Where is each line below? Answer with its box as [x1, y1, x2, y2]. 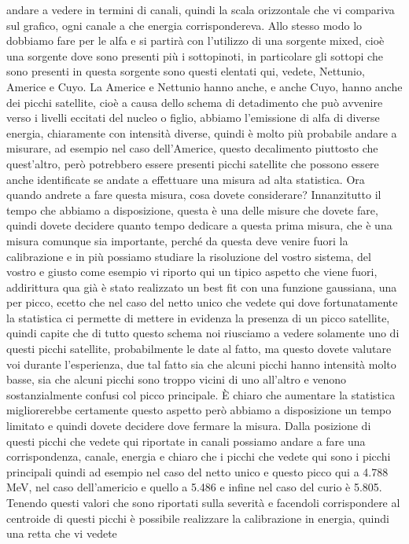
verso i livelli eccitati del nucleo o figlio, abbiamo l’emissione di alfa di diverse [6, 109, 380, 126]
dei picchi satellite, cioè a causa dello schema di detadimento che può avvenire [6, 94, 383, 110]
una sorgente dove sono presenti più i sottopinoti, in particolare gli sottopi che [6, 47, 383, 64]
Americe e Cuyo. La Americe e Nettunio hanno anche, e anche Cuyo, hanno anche [6, 78, 403, 94]
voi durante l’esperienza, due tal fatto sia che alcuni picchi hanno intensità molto [6, 355, 396, 372]
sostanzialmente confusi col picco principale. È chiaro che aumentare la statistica [6, 386, 396, 402]
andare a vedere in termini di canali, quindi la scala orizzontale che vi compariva [6, 2, 395, 17]
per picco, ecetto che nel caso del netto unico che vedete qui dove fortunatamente [6, 294, 398, 311]
